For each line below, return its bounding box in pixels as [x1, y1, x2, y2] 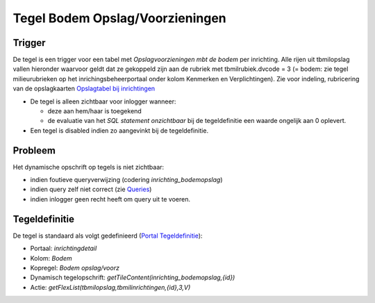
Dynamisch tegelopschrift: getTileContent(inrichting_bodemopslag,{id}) [30, 273, 235, 281]
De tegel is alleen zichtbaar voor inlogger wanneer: [30, 97, 176, 106]
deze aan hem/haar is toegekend [47, 107, 142, 115]
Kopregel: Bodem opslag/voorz [30, 263, 119, 272]
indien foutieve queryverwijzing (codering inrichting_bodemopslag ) [30, 176, 223, 184]
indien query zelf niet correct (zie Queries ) [30, 185, 152, 194]
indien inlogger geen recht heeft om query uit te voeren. [30, 195, 191, 203]
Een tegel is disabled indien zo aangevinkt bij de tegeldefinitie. [30, 126, 208, 135]
